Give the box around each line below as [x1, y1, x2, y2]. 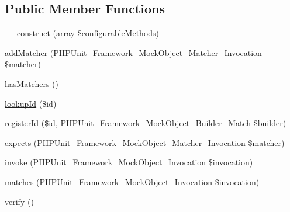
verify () [5, 195, 34, 207]
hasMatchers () [5, 77, 58, 89]
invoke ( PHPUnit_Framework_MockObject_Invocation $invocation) [5, 156, 253, 168]
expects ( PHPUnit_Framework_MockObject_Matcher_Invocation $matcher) [5, 136, 285, 148]
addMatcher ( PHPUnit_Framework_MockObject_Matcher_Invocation [5, 46, 262, 58]
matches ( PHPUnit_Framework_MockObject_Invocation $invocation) [5, 175, 260, 187]
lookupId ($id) [5, 97, 57, 109]
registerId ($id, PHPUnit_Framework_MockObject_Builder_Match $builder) [5, 117, 286, 129]
